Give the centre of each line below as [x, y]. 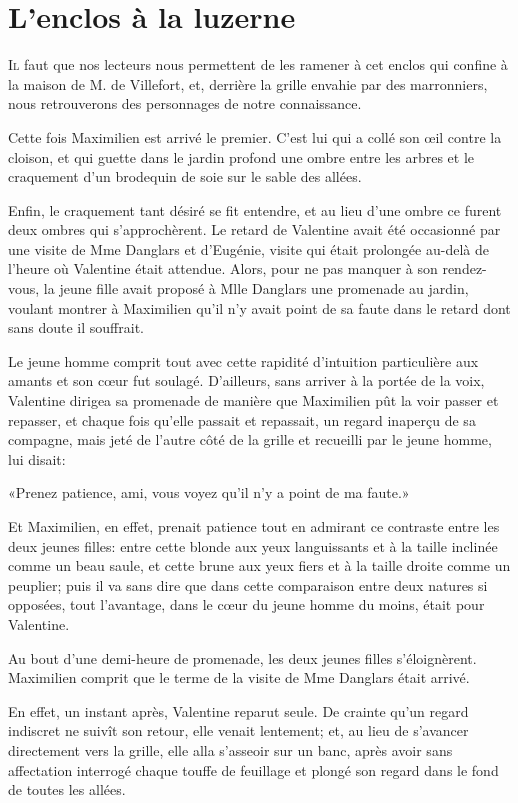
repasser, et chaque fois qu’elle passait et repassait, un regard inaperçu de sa [242, 419]
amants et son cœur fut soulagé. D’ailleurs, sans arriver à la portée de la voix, [246, 380]
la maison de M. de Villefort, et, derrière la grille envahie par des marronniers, [248, 83]
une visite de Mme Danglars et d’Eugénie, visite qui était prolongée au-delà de [248, 248]
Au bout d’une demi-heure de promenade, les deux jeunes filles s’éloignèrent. [242, 657]
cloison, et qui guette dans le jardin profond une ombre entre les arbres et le [241, 156]
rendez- [464, 268]
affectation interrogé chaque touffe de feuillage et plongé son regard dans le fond [253, 769]
